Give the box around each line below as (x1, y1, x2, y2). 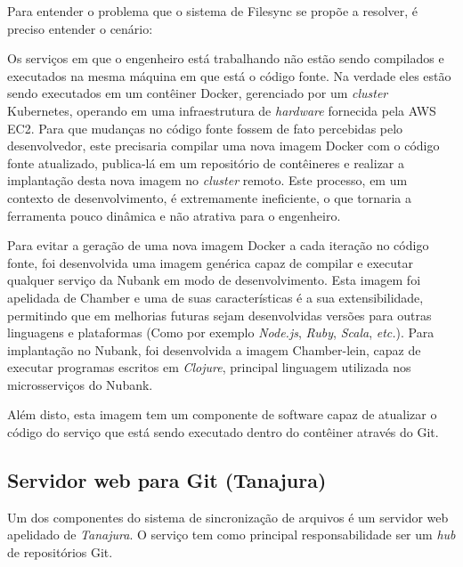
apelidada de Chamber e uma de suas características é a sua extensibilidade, (7, 288, 424, 306)
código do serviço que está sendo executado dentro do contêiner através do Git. (7, 423, 439, 441)
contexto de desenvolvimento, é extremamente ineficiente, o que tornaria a (7, 188, 411, 207)
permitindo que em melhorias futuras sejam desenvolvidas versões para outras (7, 305, 432, 324)
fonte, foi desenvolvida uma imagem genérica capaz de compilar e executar (7, 253, 413, 271)
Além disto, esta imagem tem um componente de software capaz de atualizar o (7, 405, 437, 424)
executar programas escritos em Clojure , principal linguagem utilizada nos (7, 358, 411, 377)
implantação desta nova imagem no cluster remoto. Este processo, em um (7, 171, 408, 190)
